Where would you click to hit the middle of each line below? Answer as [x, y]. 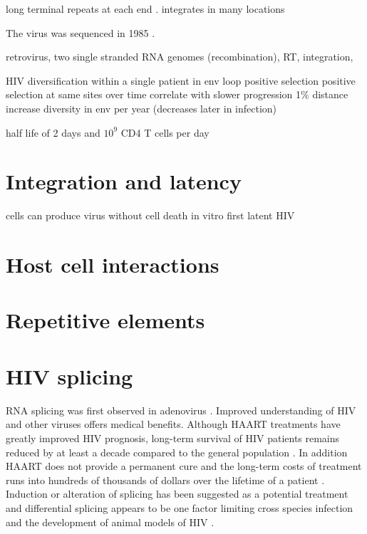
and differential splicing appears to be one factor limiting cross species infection [180, 507]
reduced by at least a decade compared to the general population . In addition [177, 452]
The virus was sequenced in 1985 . [81, 32]
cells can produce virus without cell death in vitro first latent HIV [150, 215]
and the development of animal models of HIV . [110, 522]
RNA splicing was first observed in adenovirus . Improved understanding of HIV [181, 410]
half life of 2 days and [53, 132]
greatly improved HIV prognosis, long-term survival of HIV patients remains [173, 438]
